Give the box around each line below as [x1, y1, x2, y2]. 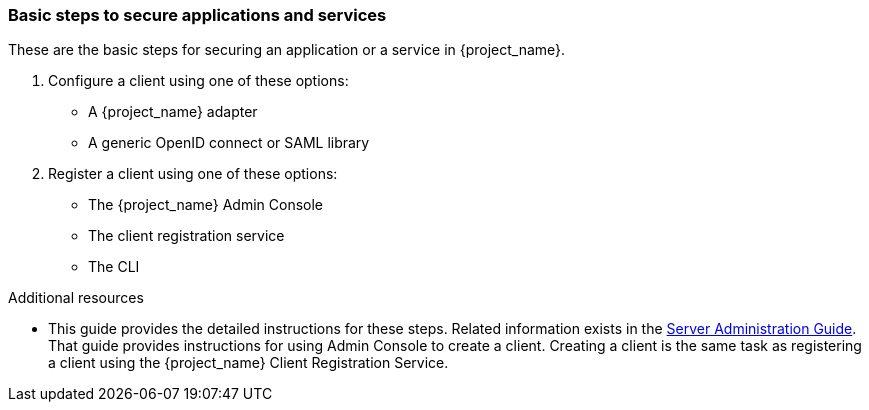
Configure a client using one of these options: [48, 72, 349, 90]
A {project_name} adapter [88, 103, 258, 121]
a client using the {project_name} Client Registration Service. [48, 354, 449, 372]
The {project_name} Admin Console [88, 196, 324, 214]
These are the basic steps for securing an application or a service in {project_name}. [8, 41, 566, 59]
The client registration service [88, 227, 285, 245]
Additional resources [8, 289, 144, 307]
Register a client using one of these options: [48, 165, 338, 183]
